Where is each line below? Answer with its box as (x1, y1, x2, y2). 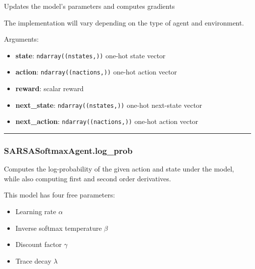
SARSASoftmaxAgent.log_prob (4, 144, 133, 156)
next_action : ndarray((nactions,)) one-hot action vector (15, 116, 199, 126)
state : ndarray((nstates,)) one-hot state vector (15, 50, 166, 60)
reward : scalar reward (15, 83, 84, 94)
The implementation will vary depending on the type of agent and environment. (4, 17, 244, 27)
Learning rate (15, 206, 56, 216)
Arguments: (4, 34, 39, 44)
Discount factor (15, 239, 62, 249)
